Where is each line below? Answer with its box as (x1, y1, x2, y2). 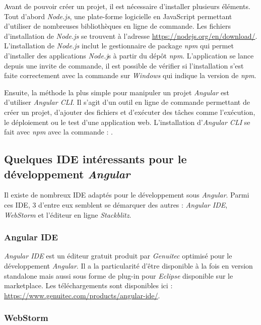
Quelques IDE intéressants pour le (4, 151, 187, 167)
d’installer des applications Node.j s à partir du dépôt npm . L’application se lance (4, 50, 254, 60)
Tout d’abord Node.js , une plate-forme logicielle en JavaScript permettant (4, 11, 232, 21)
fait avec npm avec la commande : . (4, 126, 113, 137)
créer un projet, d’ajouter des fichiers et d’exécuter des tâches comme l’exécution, (4, 106, 255, 117)
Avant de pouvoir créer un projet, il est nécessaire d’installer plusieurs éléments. (4, 1, 250, 11)
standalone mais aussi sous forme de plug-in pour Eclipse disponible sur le (4, 270, 233, 281)
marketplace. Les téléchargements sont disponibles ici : (4, 280, 173, 291)
